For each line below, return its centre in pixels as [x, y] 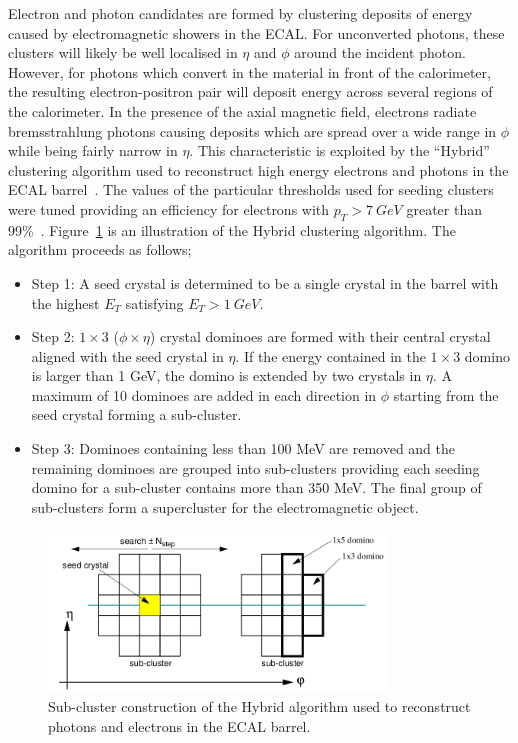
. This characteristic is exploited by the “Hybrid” [339, 150]
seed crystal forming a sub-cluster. [136, 414]
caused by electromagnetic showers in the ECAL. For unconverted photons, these [256, 32]
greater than [444, 208]
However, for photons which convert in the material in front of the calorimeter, [249, 71]
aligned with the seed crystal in [127, 355]
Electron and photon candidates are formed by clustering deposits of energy [240, 13]
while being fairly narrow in [93, 150]
